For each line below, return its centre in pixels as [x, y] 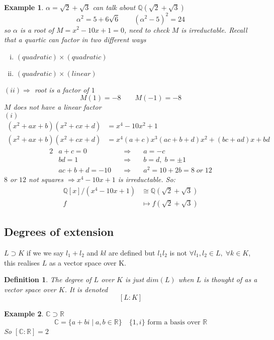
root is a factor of [62, 89]
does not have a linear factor [57, 107]
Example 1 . [24, 7]
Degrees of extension [59, 232]
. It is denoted [86, 289]
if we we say [45, 252]
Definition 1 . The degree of [48, 279]
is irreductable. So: [147, 179]
